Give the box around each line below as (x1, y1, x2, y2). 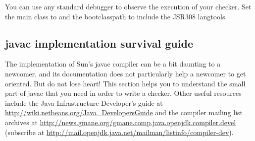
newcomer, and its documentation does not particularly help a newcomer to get (5, 68, 246, 78)
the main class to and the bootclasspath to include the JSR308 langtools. (5, 11, 227, 21)
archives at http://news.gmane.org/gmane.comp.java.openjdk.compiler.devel (5, 117, 236, 127)
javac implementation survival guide (5, 35, 193, 51)
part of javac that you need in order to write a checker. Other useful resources (5, 88, 242, 98)
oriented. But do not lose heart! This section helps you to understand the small (5, 78, 246, 88)
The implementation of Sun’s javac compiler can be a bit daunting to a (5, 59, 221, 69)
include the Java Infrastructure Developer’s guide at (5, 97, 163, 108)
